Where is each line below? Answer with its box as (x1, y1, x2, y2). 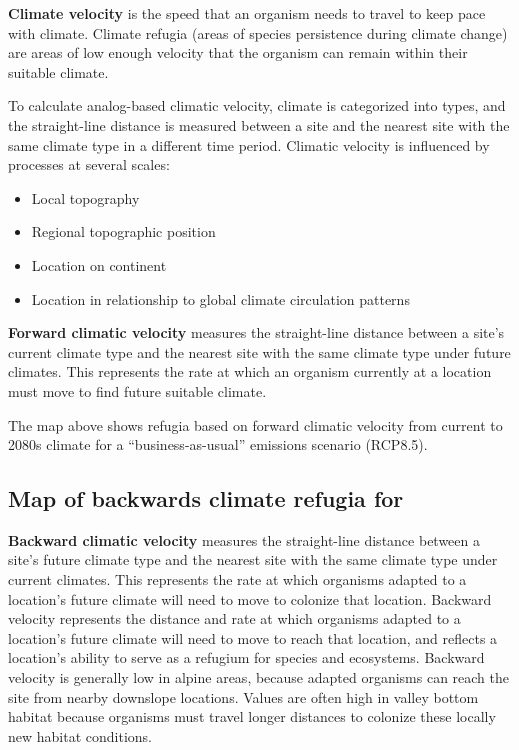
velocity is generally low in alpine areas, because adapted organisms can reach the (8, 667, 510, 688)
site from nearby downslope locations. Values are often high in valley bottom (8, 686, 479, 707)
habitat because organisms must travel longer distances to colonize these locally (8, 706, 496, 727)
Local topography (31, 187, 140, 208)
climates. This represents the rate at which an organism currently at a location (8, 361, 492, 382)
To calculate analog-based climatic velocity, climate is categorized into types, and (8, 95, 506, 116)
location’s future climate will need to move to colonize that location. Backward (8, 588, 492, 609)
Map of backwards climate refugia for (8, 483, 404, 514)
